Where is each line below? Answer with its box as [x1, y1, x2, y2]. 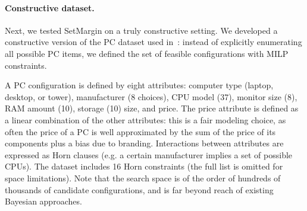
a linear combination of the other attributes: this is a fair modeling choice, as [5, 113, 286, 126]
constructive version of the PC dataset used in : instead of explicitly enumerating [5, 36, 302, 48]
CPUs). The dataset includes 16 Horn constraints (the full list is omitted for [5, 160, 283, 172]
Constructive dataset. [5, 1, 95, 14]
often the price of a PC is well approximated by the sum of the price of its [5, 125, 276, 138]
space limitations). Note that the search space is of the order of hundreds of [5, 171, 281, 184]
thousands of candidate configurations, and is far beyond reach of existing [5, 183, 274, 196]
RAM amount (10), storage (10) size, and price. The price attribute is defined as [5, 102, 299, 114]
